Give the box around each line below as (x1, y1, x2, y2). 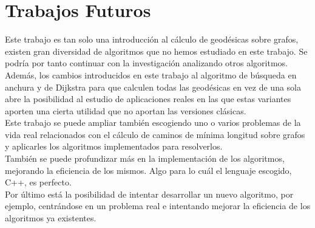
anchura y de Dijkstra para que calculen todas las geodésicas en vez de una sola (5, 80, 302, 93)
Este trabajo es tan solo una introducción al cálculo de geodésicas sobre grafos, (5, 33, 299, 46)
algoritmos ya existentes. (5, 212, 97, 224)
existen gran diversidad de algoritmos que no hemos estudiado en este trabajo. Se (5, 44, 308, 57)
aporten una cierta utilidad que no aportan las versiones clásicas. (5, 104, 246, 117)
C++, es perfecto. (5, 176, 72, 188)
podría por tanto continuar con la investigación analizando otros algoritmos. (5, 57, 288, 69)
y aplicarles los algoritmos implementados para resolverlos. (5, 140, 223, 153)
